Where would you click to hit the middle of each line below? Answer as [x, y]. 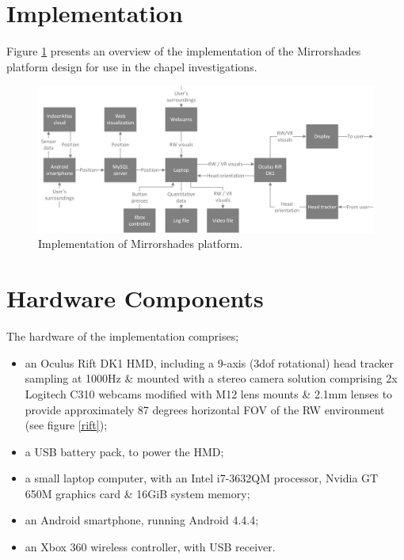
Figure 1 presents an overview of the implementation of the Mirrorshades [184, 51]
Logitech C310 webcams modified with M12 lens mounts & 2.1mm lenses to [209, 393]
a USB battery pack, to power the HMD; [124, 451]
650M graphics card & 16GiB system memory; [137, 493]
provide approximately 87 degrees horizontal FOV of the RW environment [205, 409]
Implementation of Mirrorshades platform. [141, 244]
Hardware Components [135, 298]
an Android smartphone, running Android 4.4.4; [142, 520]
